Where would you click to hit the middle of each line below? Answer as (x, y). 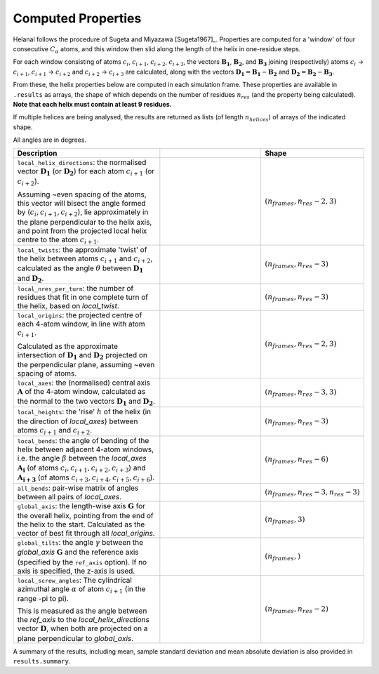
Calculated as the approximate (68, 346)
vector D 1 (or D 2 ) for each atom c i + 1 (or (86, 172)
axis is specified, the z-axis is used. (76, 571)
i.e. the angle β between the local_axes (82, 458)
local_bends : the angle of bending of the (83, 440)
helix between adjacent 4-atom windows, (86, 449)
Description (37, 153)
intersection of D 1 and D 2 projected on (82, 355)
